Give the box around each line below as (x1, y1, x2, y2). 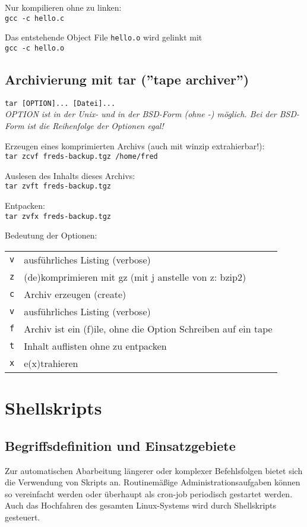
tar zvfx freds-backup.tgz (5, 212, 111, 221)
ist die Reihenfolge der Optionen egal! (27, 120, 164, 132)
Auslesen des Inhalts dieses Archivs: (5, 169, 135, 181)
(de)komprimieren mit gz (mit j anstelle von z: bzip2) (24, 269, 246, 284)
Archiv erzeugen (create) (24, 287, 126, 301)
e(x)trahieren (24, 356, 78, 370)
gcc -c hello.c (5, 14, 65, 23)
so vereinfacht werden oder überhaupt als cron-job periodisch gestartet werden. (5, 487, 293, 500)
